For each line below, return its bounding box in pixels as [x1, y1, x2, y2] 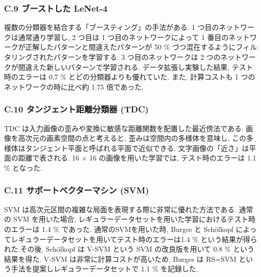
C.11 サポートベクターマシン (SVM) [4, 184, 149, 196]
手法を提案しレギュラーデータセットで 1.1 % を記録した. [11, 263, 198, 274]
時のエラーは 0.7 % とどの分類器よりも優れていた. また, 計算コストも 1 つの [4, 71, 255, 82]
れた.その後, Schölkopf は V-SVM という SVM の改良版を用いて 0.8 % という [4, 244, 254, 254]
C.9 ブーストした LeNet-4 [4, 2, 108, 14]
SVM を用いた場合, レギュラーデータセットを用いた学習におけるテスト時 [13, 214, 255, 224]
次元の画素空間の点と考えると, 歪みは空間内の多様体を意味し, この [25, 133, 246, 143]
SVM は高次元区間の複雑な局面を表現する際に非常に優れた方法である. [4, 204, 237, 214]
